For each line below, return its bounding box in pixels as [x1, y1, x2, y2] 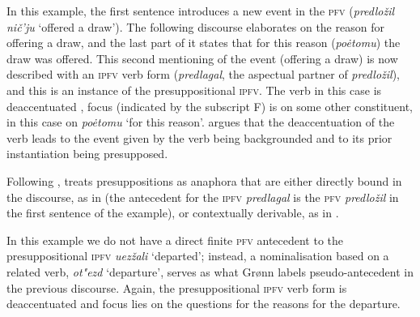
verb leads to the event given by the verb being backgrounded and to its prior [6, 129, 392, 146]
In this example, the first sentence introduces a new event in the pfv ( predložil [6, 2, 395, 19]
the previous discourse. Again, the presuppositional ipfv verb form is [6, 279, 347, 296]
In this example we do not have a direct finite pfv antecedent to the [6, 231, 344, 248]
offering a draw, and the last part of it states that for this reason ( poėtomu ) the [6, 34, 401, 51]
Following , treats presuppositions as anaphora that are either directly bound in [6, 172, 402, 189]
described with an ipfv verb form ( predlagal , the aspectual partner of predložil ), [6, 66, 400, 83]
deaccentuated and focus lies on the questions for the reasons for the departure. [6, 295, 401, 312]
